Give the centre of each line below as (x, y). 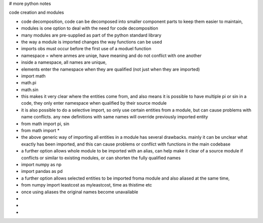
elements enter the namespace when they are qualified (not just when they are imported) (111, 69)
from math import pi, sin (45, 124)
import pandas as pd (42, 171)
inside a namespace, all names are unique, (64, 62)
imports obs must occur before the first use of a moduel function (86, 49)
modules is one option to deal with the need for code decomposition (90, 28)
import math (33, 76)
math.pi (29, 83)
